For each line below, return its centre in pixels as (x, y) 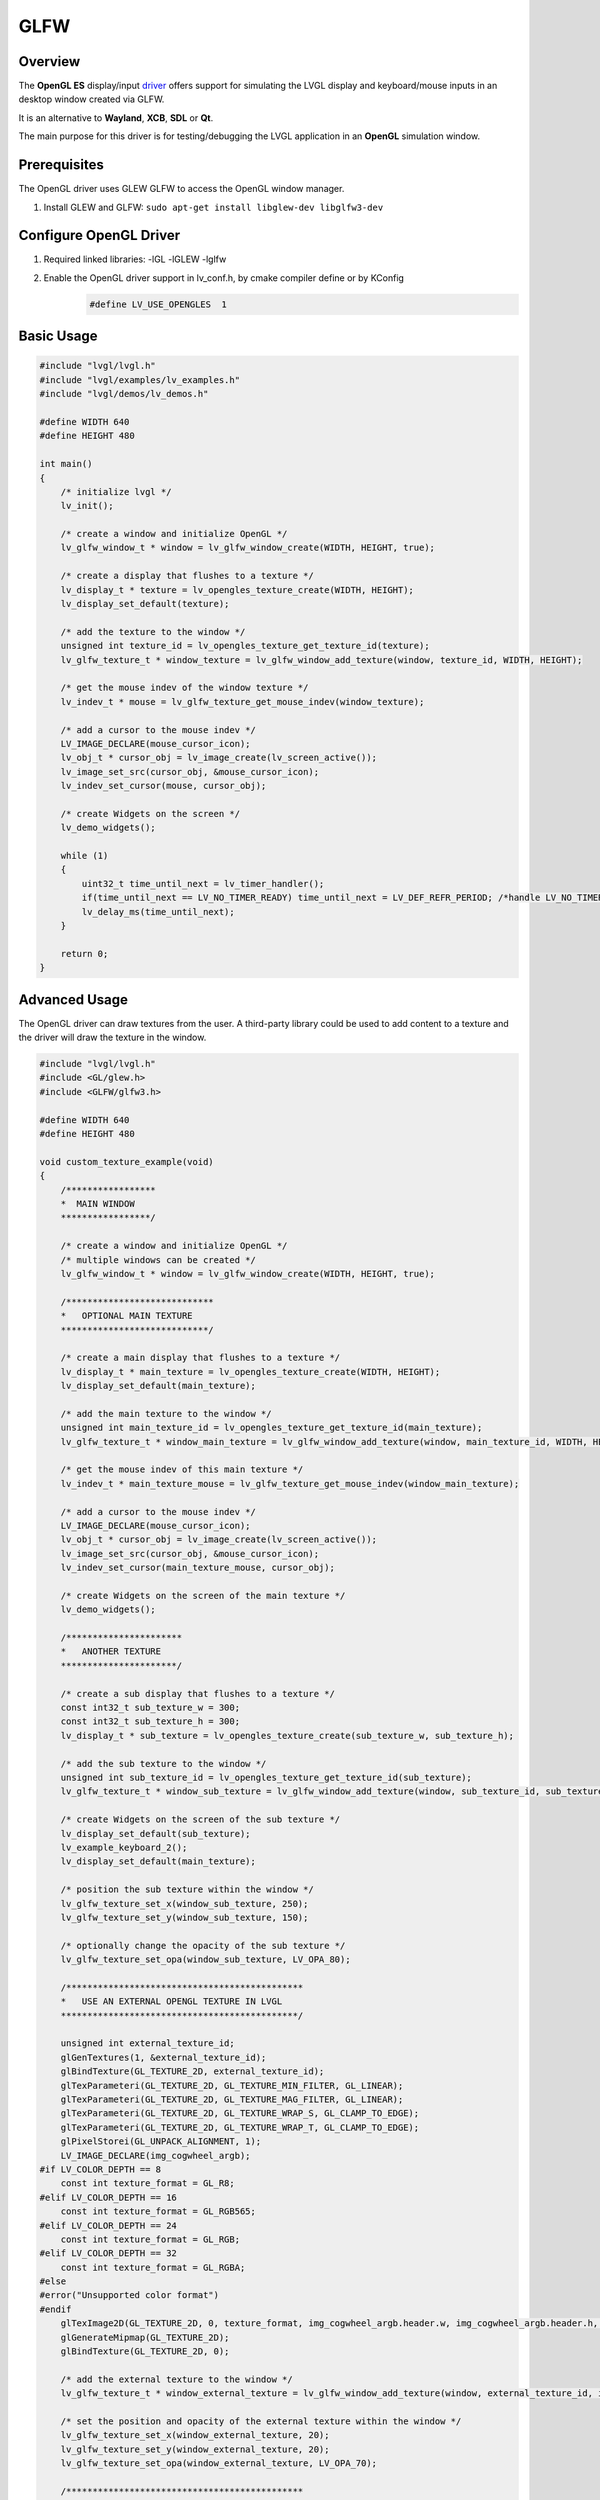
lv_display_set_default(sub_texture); (155, 1833)
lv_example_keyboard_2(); (124, 1847)
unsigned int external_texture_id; (147, 2043)
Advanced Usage (73, 999)
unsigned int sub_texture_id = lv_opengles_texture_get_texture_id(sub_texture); (266, 1777)
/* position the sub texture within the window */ (187, 1889)
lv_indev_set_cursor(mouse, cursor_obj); (163, 786)
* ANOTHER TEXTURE (111, 1651)
